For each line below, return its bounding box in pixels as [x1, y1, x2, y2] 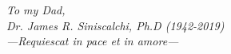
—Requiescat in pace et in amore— [6, 33, 179, 49]
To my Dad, [6, 2, 66, 18]
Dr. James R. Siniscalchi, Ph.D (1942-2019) [6, 17, 225, 33]
